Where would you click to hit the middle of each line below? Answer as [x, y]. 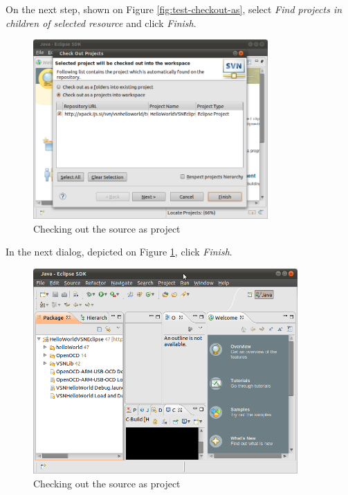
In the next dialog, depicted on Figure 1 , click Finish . [119, 252]
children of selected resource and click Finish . [101, 22]
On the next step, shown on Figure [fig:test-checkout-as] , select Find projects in [174, 9]
